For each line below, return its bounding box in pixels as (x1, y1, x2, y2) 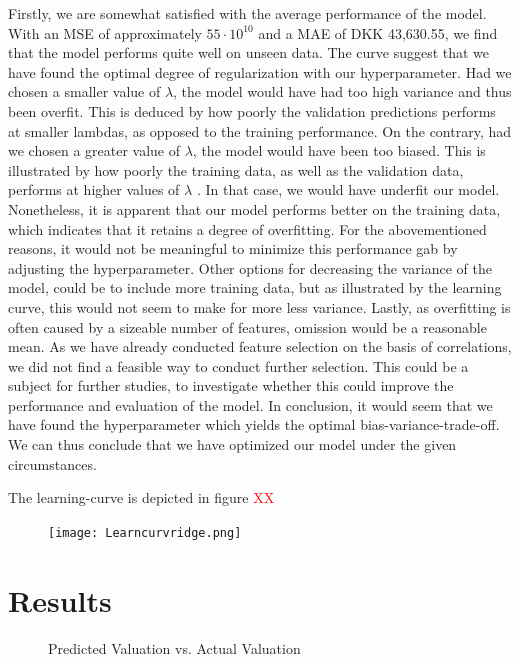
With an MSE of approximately (8, 22, 202, 43)
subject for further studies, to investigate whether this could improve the (8, 375, 454, 396)
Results (8, 579, 112, 620)
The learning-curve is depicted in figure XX (8, 487, 275, 508)
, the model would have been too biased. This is (192, 140, 486, 161)
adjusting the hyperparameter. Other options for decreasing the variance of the (8, 257, 492, 278)
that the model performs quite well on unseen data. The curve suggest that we (8, 42, 490, 63)
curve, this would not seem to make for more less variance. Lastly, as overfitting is (8, 296, 511, 317)
